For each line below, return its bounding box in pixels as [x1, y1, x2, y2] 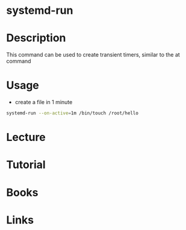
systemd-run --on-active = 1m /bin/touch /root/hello [6, 110, 138, 116]
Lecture [6, 131, 46, 145]
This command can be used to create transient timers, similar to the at [6, 51, 181, 58]
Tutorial [6, 158, 46, 172]
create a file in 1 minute [14, 99, 73, 106]
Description [6, 31, 66, 45]
